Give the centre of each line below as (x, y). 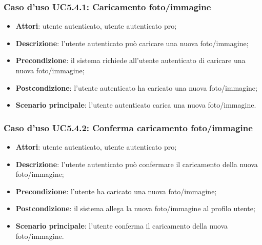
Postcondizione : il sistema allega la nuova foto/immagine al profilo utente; (135, 208)
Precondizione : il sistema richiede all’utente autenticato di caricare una (130, 60)
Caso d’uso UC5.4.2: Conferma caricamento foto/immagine (128, 127)
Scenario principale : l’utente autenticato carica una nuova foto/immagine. (136, 105)
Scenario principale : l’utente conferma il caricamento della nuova (122, 225)
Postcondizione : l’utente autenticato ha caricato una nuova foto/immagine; (136, 87)
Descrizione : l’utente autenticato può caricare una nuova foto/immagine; (132, 43)
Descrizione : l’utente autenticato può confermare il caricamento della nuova (137, 164)
